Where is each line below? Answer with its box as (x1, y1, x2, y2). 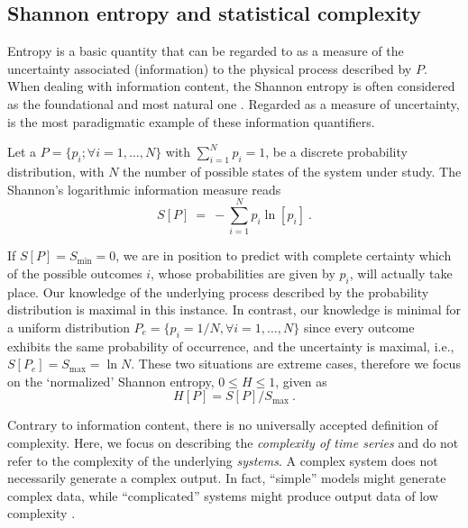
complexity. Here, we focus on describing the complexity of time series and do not (7, 433, 459, 452)
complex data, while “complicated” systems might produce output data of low (7, 486, 438, 505)
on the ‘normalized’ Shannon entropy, (7, 371, 215, 390)
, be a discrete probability (265, 142, 408, 161)
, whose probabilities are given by (151, 263, 335, 282)
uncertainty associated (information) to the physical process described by (7, 59, 412, 77)
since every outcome (303, 317, 415, 336)
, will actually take (349, 263, 453, 282)
